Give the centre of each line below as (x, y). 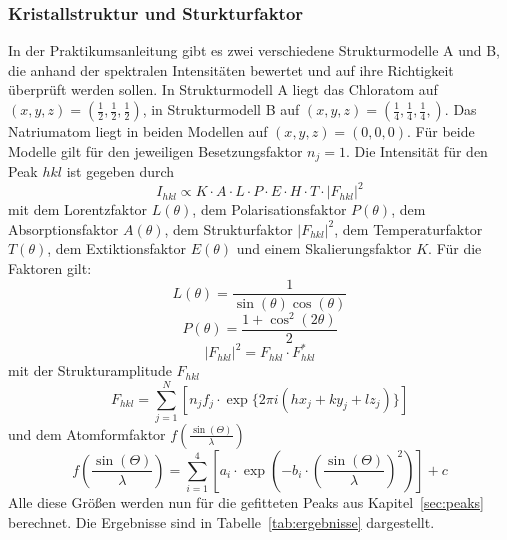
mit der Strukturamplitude (90, 370)
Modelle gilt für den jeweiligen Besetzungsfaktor (155, 150)
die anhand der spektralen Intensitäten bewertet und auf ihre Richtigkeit (231, 69)
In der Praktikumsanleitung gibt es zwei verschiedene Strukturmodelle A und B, (254, 50)
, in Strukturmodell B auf (221, 109)
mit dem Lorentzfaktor (78, 209)
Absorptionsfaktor (63, 228)
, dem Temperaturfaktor (408, 228)
